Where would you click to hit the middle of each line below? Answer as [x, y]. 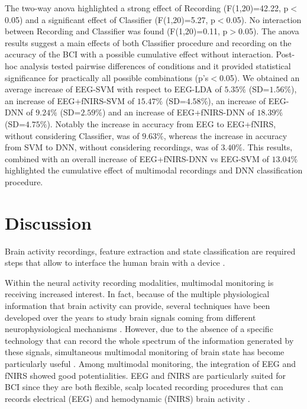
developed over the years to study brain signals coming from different [130, 317]
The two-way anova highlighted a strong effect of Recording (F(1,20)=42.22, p [147, 8]
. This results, [267, 147]
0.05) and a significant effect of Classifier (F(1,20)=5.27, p [110, 19]
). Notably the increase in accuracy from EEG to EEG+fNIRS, [161, 123]
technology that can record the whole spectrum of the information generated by [149, 340]
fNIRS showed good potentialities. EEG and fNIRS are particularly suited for [145, 375]
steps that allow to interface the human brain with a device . [115, 263]
